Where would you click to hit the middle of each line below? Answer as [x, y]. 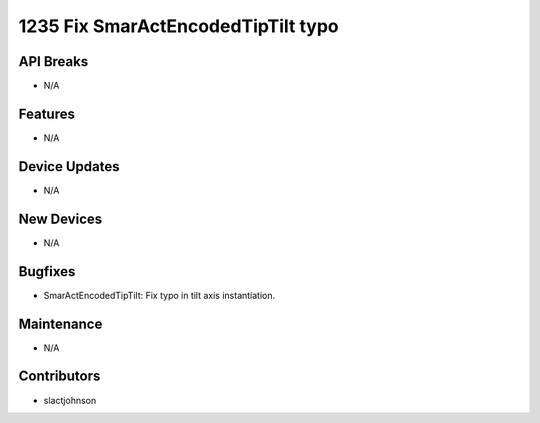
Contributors [59, 376]
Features [46, 113]
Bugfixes [47, 271]
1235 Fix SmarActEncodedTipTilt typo [178, 26]
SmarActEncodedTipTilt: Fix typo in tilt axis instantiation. [159, 295]
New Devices [60, 218]
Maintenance [60, 323]
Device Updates [69, 166]
